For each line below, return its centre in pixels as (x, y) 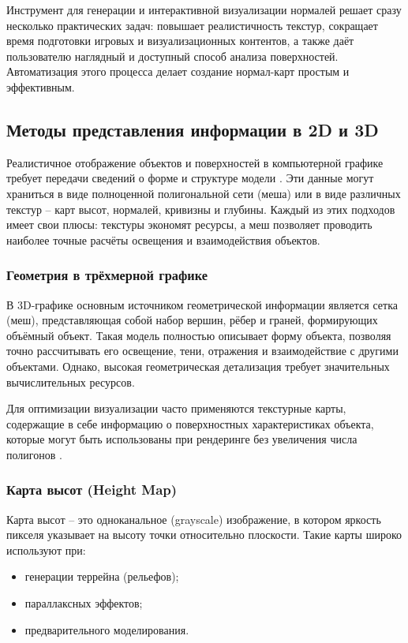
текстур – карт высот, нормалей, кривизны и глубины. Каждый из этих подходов (201, 209)
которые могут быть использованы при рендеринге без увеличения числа (182, 439)
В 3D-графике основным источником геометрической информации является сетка (202, 304)
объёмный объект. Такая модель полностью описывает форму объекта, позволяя (199, 335)
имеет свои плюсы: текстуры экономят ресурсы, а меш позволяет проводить (189, 224)
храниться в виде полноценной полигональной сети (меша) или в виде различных (204, 193)
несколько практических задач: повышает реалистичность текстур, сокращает (192, 25)
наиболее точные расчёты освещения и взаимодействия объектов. (163, 239)
